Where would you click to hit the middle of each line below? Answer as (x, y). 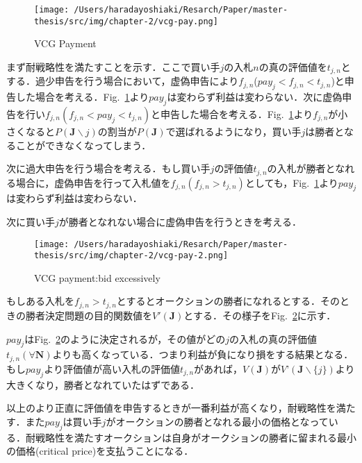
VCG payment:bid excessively (97, 277)
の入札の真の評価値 (273, 338)
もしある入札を (40, 301)
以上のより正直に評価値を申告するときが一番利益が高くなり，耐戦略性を (171, 408)
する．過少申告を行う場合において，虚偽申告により (123, 81)
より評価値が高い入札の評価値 (112, 368)
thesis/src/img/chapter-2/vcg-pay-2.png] (131, 256)
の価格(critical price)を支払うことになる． (100, 451)
